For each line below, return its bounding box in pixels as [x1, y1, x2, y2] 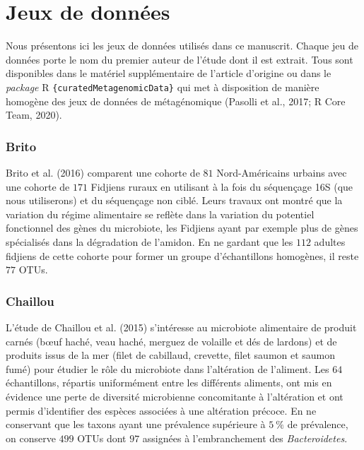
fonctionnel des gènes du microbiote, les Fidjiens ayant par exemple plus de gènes [6, 220, 358, 235]
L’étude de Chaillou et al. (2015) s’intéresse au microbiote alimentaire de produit [6, 319, 357, 334]
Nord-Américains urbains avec [216, 165, 347, 179]
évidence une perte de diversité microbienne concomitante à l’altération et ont [6, 389, 344, 403]
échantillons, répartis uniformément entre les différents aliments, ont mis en [6, 375, 332, 390]
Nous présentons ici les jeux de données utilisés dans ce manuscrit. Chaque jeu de [6, 38, 358, 53]
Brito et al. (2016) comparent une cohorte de [6, 165, 200, 179]
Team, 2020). [6, 107, 62, 122]
